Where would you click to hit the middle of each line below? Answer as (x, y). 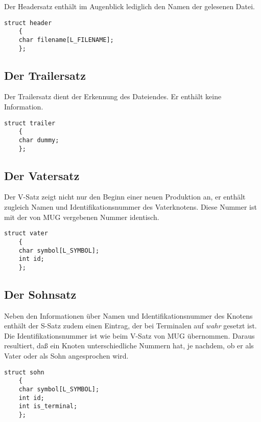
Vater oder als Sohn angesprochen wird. (66, 356)
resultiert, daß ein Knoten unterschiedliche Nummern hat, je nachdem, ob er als (129, 346)
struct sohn (24, 372)
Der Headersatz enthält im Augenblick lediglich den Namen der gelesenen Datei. (130, 6)
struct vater (26, 234)
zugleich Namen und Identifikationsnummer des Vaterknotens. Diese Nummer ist (130, 207)
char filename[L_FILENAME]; (66, 40)
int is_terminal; (48, 406)
